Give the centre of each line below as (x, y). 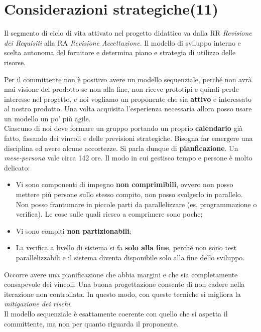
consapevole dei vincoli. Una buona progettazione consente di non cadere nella (124, 284)
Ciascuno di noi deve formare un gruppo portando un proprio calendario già (123, 128)
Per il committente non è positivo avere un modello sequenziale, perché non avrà (128, 79)
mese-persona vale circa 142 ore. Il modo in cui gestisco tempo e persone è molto (128, 158)
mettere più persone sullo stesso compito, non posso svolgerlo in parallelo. (129, 194)
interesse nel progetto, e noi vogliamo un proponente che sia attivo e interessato (128, 99)
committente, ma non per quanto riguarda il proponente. (91, 323)
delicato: (17, 167)
